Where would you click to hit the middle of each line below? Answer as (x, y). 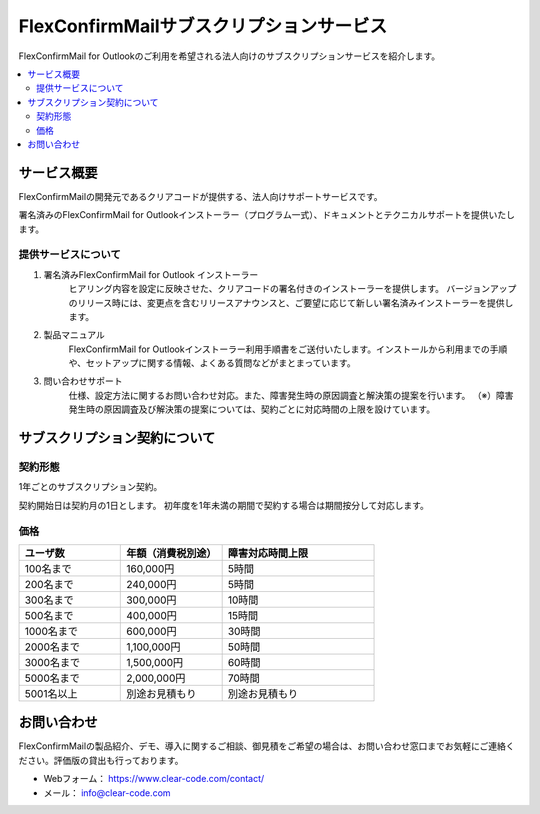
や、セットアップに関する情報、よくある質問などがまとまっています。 (212, 363)
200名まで (49, 584)
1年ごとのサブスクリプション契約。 (90, 487)
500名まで (49, 615)
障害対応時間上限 (268, 553)
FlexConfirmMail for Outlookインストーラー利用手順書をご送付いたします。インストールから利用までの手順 (288, 349)
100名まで (48, 568)
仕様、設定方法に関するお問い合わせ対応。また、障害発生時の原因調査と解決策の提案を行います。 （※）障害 (291, 395)
